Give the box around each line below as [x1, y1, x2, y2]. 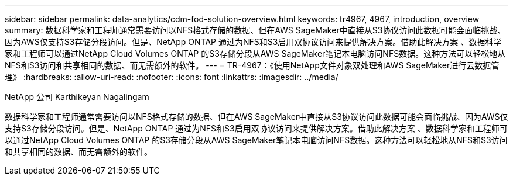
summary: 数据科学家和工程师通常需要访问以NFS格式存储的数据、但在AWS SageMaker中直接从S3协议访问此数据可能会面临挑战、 [5, 25, 506, 35]
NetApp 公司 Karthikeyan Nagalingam [5, 92, 149, 102]
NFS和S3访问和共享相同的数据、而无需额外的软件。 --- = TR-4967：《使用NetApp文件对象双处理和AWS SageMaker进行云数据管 [5, 60, 500, 70]
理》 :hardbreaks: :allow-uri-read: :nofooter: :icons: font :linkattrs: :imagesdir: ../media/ [5, 72, 338, 82]
